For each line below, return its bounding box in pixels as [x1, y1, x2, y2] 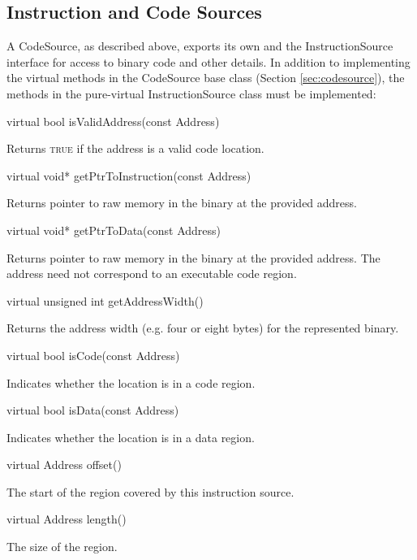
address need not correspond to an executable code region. [6, 265, 297, 282]
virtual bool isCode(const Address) [6, 346, 180, 363]
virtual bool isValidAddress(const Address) [6, 112, 220, 129]
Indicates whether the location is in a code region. [6, 374, 256, 391]
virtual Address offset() [6, 456, 122, 473]
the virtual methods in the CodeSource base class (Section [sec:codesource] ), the [6, 69, 405, 86]
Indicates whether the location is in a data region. [6, 428, 255, 445]
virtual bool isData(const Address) [6, 402, 179, 419]
